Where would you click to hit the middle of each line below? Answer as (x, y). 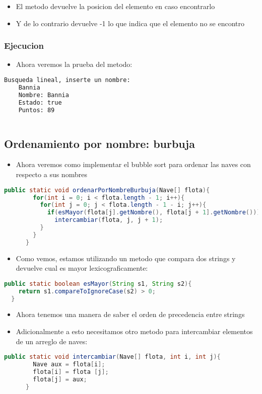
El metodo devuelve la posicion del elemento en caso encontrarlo (115, 6)
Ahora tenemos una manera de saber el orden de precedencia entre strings (130, 314)
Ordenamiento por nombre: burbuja (100, 143)
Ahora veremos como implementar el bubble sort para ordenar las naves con (133, 164)
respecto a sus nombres (51, 174)
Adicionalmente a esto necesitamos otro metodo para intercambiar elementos (134, 331)
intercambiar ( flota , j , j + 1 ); (109, 220)
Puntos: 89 (37, 110)
